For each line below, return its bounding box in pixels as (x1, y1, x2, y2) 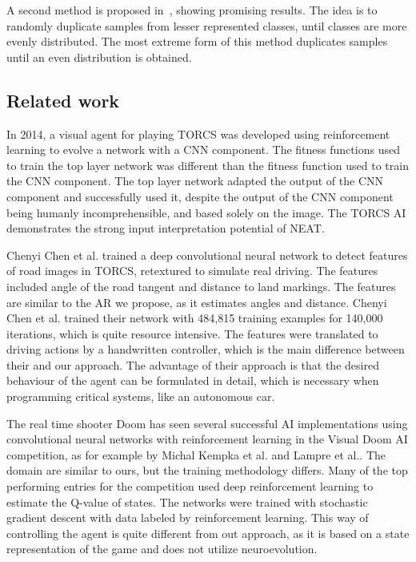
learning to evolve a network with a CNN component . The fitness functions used (6, 141, 400, 158)
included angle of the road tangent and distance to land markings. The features (6, 277, 396, 294)
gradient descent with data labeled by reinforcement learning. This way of (6, 509, 369, 526)
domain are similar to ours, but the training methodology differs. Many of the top (6, 462, 408, 479)
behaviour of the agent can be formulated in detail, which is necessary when (6, 372, 379, 389)
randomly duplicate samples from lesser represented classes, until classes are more (6, 17, 407, 34)
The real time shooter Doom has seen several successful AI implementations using (6, 414, 408, 431)
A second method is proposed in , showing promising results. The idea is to (6, 2, 378, 18)
